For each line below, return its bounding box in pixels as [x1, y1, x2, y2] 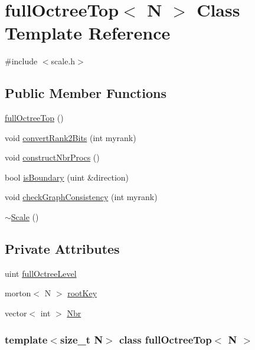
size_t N [60, 332, 103, 346]
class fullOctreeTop [119, 332, 212, 346]
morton [5, 287, 31, 299]
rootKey [67, 287, 97, 299]
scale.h [51, 55, 76, 67]
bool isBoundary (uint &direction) [5, 171, 129, 183]
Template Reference [5, 21, 171, 45]
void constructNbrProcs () [5, 151, 100, 163]
